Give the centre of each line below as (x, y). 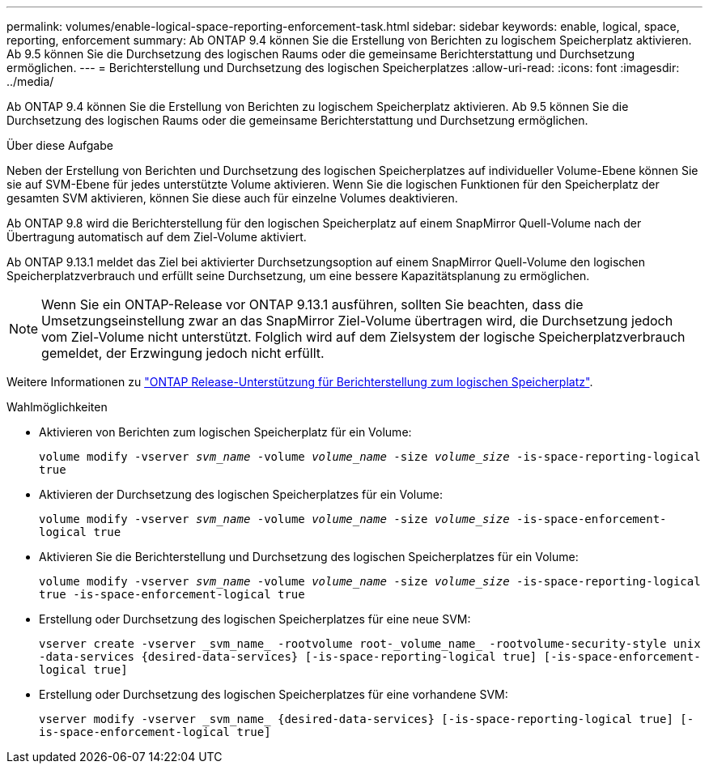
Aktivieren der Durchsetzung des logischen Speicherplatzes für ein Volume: (241, 494)
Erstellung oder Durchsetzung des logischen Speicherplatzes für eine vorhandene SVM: (274, 694)
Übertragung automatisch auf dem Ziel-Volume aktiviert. (157, 237)
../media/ (30, 81)
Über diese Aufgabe (60, 145)
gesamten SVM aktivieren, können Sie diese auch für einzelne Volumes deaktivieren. (232, 198)
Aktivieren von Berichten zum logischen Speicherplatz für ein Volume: (225, 432)
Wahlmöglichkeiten (57, 407)
